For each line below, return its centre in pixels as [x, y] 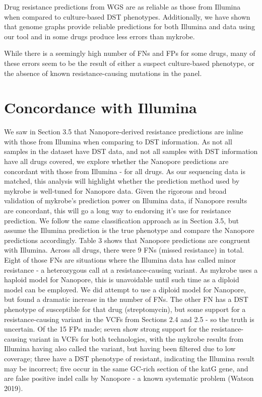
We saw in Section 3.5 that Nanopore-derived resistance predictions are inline [124, 132]
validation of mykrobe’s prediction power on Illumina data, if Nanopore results [126, 201]
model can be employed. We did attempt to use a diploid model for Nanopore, [125, 289]
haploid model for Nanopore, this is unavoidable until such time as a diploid [122, 280]
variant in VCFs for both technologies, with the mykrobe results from [136, 338]
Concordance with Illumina [101, 107]
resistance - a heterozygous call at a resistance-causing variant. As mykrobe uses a [131, 269]
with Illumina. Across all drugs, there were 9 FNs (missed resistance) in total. [124, 250]
